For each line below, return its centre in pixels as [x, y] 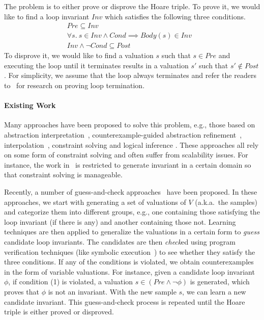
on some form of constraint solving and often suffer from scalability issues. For [126, 155]
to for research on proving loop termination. [75, 85]
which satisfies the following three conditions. [175, 16]
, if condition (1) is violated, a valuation [71, 282]
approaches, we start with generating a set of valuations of [95, 202]
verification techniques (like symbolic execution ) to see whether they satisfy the [130, 251]
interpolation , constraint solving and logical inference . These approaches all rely [131, 144]
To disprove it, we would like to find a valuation [79, 55]
